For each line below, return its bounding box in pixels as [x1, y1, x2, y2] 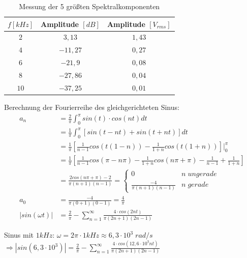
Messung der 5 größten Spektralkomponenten [19, 1, 160, 11]
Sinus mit [4, 230, 34, 240]
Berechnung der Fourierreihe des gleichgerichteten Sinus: [4, 101, 179, 112]
